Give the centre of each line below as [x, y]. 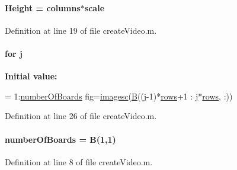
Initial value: [31, 76]
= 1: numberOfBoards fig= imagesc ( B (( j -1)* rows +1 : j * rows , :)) [119, 96]
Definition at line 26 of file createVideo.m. [81, 116]
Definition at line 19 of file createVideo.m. [81, 30]
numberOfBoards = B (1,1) [60, 139]
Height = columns [43, 7]
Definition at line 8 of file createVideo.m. [79, 161]
